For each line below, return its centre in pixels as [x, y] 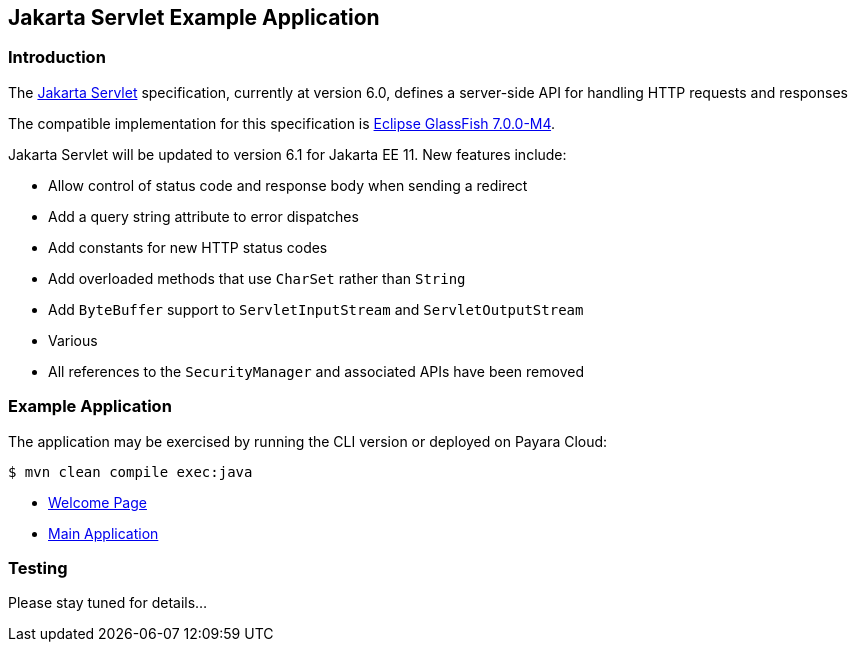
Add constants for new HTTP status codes [188, 247]
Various [73, 340]
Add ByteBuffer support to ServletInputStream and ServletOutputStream [316, 309]
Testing [38, 567]
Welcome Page [97, 502]
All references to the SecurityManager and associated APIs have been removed [316, 371]
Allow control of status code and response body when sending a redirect [288, 185]
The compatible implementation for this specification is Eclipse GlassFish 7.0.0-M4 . [282, 123]
